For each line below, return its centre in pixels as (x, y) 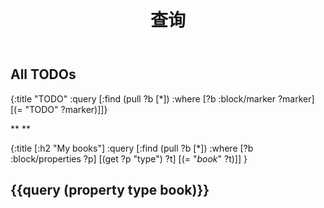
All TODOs (43, 74)
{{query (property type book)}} (110, 190)
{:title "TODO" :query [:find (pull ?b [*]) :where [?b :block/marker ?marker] (162, 98)
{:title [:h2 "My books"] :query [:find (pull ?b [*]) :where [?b (132, 148)
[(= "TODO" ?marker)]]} (59, 109)
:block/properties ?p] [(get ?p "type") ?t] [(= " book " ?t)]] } (129, 158)
